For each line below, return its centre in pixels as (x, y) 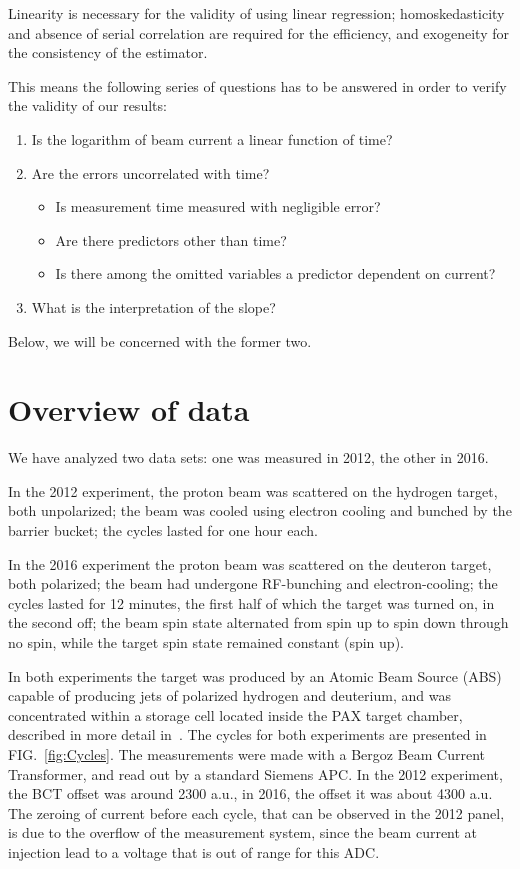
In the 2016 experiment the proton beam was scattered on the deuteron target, (250, 563)
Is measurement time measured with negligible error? (218, 206)
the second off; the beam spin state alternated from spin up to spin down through (258, 622)
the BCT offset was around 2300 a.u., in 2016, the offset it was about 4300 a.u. (250, 793)
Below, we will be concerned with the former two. (160, 340)
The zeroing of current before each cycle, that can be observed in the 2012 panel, (256, 812)
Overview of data (129, 409)
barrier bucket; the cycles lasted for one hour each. (163, 530)
